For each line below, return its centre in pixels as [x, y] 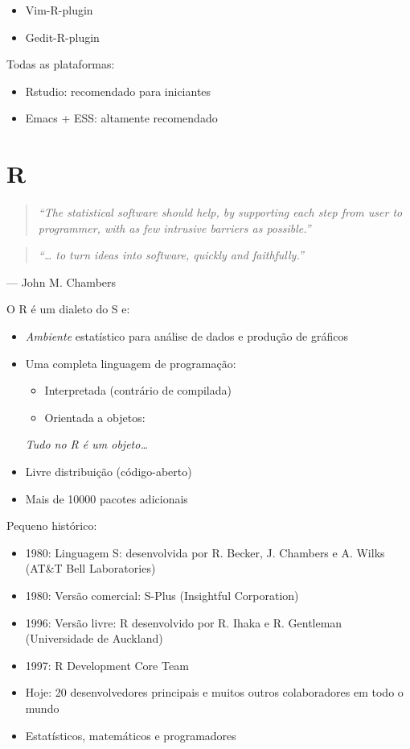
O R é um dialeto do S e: [68, 309]
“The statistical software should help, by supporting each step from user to [220, 212]
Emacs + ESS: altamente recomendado [121, 118]
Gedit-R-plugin [62, 37]
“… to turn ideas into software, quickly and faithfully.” [171, 255]
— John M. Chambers [61, 281]
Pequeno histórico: [52, 526]
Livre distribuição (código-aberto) [109, 472]
